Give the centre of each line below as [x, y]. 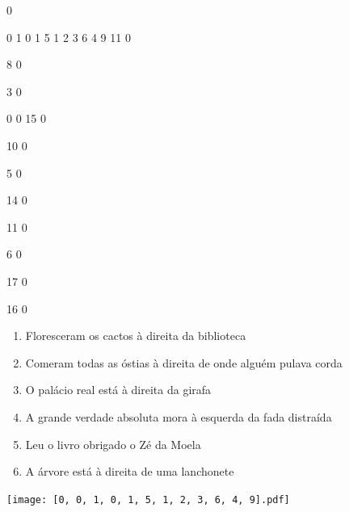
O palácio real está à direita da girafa [118, 390]
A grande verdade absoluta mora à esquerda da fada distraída [179, 416]
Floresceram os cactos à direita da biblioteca [136, 336]
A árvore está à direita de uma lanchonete [130, 471]
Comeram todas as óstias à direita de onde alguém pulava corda [184, 362]
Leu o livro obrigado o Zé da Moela [113, 444]
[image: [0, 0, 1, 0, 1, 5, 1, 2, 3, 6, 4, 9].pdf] [148, 499]
